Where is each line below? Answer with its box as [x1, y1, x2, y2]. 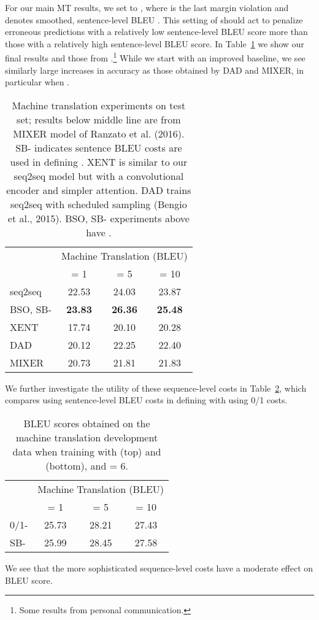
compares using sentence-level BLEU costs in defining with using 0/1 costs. [5, 393, 288, 406]
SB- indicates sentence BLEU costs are [15, 140, 182, 155]
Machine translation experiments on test [12, 98, 186, 112]
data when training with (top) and [12, 444, 161, 459]
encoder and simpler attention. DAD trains [6, 182, 191, 197]
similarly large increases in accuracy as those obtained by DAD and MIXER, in [5, 63, 304, 76]
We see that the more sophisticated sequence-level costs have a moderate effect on [5, 562, 313, 574]
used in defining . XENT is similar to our [10, 154, 188, 169]
